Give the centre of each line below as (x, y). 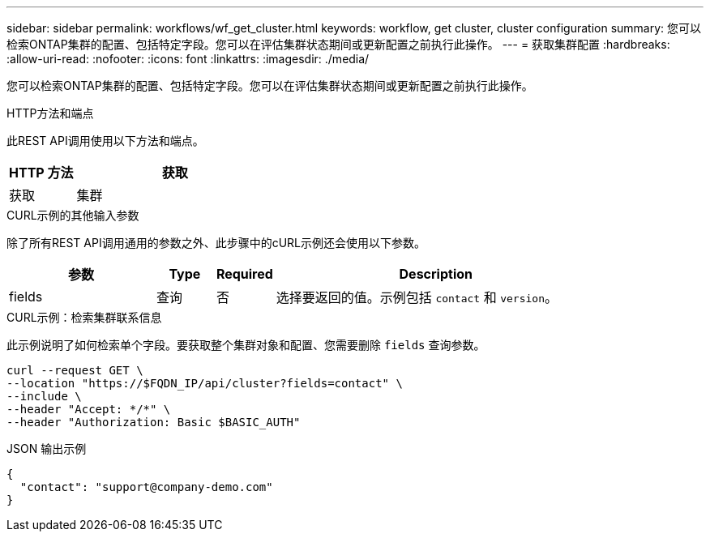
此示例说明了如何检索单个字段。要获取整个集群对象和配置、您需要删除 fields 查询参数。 (246, 345)
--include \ (44, 396)
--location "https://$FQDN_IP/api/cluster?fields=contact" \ (205, 383)
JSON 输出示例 (47, 448)
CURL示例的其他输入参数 (73, 215)
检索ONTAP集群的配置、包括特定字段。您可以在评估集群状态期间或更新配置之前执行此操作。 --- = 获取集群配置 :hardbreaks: (338, 44)
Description (436, 274)
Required (244, 274)
